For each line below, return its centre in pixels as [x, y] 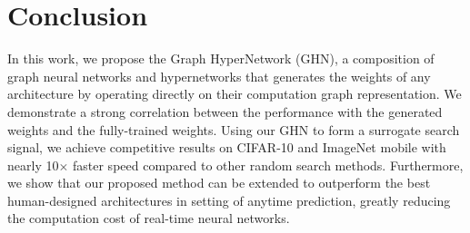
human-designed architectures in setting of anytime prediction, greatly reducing [229, 200]
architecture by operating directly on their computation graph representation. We [235, 94]
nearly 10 [33, 165]
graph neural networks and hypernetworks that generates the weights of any [219, 76]
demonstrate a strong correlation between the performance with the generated [225, 111]
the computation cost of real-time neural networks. [149, 218]
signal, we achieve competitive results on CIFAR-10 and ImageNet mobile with [227, 147]
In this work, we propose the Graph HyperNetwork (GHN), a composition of [221, 58]
